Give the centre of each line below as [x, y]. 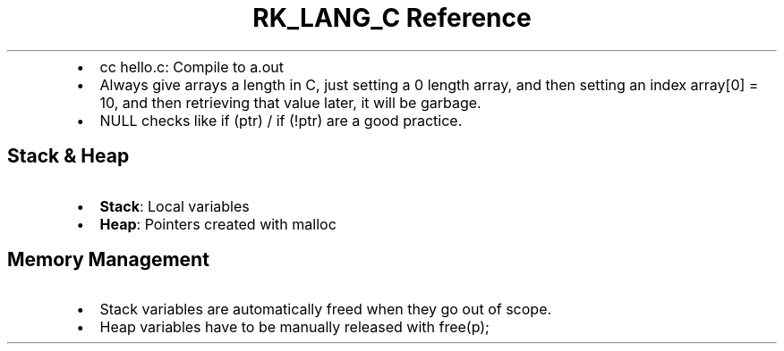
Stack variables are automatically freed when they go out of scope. [326, 309]
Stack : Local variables [175, 206]
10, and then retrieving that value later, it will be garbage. [290, 102]
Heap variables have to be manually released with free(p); [294, 327]
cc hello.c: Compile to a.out [192, 67]
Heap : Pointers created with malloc [218, 224]
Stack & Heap [68, 156]
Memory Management [108, 260]
